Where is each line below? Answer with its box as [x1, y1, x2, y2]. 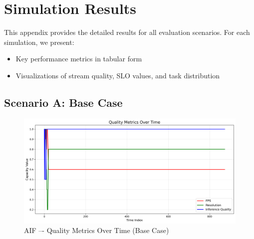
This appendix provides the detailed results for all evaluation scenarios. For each [4, 27, 250, 37]
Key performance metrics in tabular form [15, 53, 142, 64]
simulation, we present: [4, 36, 74, 47]
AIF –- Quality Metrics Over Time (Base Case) [24, 225, 169, 236]
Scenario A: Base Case [4, 94, 123, 110]
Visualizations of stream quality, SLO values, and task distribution [15, 70, 220, 80]
